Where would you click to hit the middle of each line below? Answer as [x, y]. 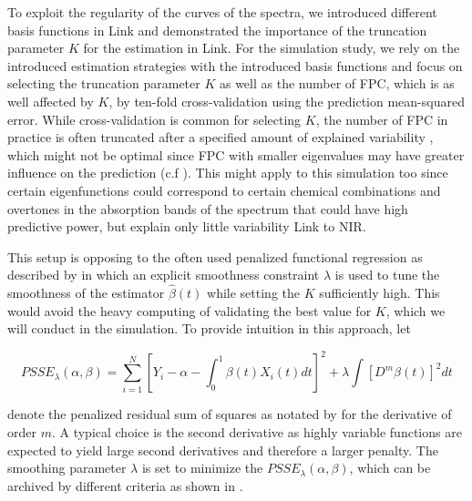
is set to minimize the [202, 468]
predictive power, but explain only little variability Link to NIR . [187, 226]
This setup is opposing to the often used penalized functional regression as [215, 256]
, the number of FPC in [382, 119]
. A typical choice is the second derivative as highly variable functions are [257, 432]
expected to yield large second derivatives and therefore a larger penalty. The [223, 450]
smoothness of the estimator [86, 293]
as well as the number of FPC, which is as [337, 83]
